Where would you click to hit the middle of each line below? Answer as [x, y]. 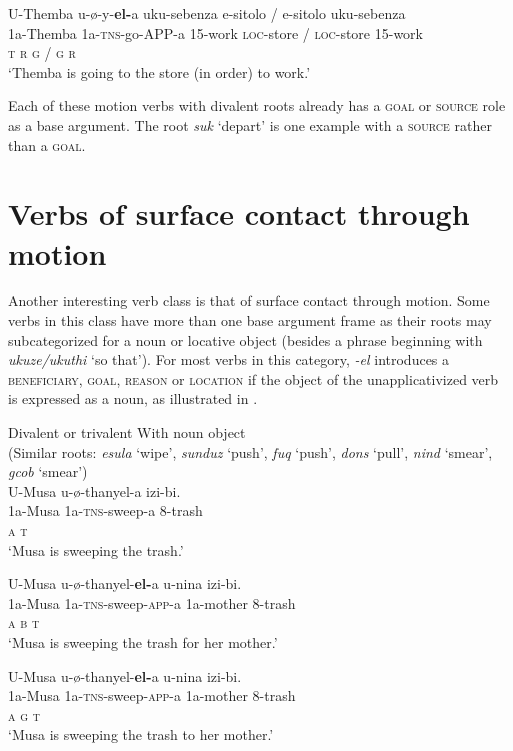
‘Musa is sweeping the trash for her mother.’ [143, 641]
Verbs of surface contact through [239, 213]
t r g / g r [42, 52]
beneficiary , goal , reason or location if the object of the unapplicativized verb [253, 378]
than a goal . [47, 144]
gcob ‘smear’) [48, 471]
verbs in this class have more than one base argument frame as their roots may [250, 320]
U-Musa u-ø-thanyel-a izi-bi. [94, 490]
